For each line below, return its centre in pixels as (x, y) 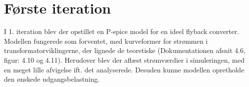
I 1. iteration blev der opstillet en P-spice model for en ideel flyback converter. (122, 31)
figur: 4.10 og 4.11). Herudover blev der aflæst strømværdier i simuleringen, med (124, 60)
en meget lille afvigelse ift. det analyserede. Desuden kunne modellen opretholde (124, 69)
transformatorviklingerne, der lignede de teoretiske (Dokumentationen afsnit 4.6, (125, 50)
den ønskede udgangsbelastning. (52, 79)
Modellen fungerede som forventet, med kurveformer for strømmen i (106, 41)
